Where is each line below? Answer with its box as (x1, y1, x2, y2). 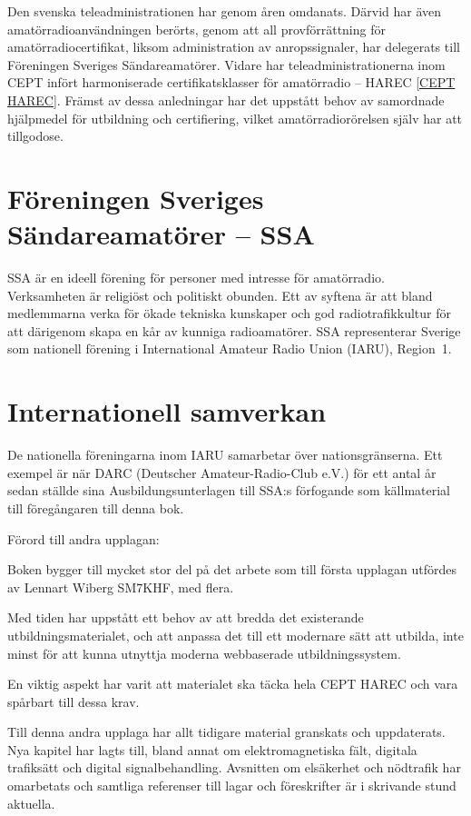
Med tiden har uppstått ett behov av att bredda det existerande (7, 608, 364, 627)
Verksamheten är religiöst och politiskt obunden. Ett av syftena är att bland (7, 285, 433, 304)
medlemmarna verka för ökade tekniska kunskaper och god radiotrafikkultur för (7, 304, 451, 323)
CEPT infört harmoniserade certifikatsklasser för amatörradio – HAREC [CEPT (7, 73, 456, 92)
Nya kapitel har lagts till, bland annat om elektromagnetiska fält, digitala (7, 740, 417, 759)
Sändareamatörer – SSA (7, 215, 315, 253)
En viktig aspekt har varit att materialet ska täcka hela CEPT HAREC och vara (7, 674, 458, 693)
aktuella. (7, 793, 55, 812)
